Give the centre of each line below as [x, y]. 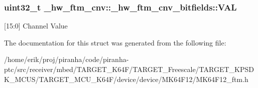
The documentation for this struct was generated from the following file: [115, 42]
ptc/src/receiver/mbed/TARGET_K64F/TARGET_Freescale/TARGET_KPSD [129, 69]
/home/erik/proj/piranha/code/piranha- [67, 59]
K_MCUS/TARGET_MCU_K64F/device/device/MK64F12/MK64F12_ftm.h [126, 79]
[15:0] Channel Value [36, 26]
